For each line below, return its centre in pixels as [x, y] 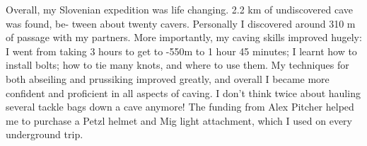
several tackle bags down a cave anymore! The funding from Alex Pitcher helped [180, 107]
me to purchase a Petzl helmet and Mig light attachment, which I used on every [179, 120]
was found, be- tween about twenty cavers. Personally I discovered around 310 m [181, 23]
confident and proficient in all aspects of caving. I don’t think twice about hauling [183, 92]
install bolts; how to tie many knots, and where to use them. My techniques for [177, 65]
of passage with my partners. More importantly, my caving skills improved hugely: [184, 37]
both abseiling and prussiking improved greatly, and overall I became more [168, 78]
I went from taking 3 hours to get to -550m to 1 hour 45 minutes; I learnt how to [181, 51]
